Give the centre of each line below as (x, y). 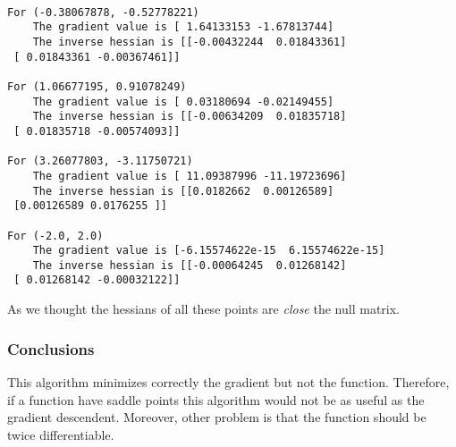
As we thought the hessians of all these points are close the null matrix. (203, 309)
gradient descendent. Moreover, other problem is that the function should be (217, 417)
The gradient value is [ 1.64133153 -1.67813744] (183, 27)
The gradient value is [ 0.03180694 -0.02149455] (183, 101)
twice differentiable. (61, 434)
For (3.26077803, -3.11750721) (100, 161)
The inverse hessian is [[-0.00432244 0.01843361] (190, 42)
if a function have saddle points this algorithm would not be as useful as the (216, 399)
